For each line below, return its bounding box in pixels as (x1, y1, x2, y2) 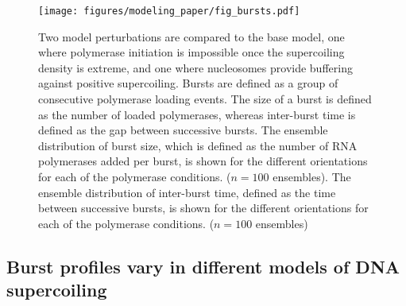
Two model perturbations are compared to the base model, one (38, 28, 345, 45)
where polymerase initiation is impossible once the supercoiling (38, 44, 345, 60)
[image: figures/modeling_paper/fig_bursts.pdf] (38, 6, 300, 17)
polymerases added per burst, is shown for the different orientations (38, 153, 368, 169)
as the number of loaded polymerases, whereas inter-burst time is (38, 106, 356, 122)
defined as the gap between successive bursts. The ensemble (38, 122, 328, 138)
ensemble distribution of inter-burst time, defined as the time (38, 184, 336, 200)
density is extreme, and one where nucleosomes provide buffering (38, 59, 353, 76)
